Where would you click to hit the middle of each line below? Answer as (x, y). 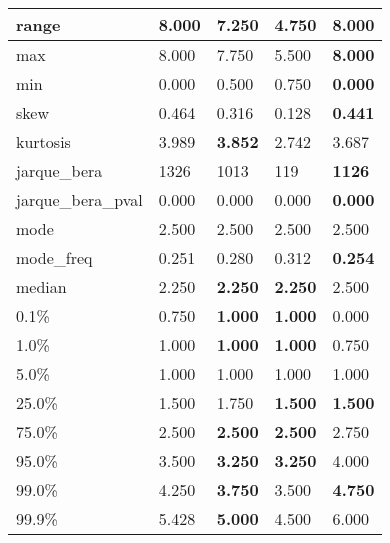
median (41, 286)
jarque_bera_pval (79, 199)
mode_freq (54, 257)
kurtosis (43, 141)
